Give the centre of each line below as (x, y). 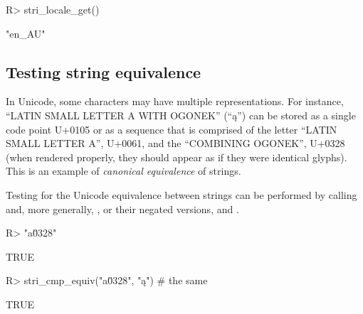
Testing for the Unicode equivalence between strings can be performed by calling (181, 194)
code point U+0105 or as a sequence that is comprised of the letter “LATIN (172, 129)
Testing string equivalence (104, 71)
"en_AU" (26, 33)
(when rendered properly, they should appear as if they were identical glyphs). (177, 157)
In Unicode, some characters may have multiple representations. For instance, (175, 101)
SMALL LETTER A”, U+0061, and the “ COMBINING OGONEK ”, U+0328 (175, 143)
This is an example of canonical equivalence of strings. (123, 171)
